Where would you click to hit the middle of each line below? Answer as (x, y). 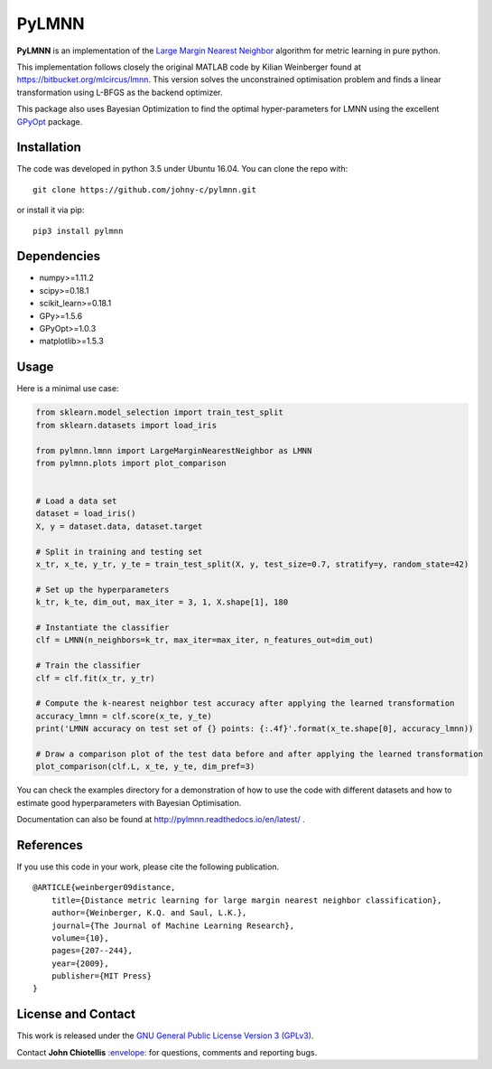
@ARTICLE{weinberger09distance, (104, 887)
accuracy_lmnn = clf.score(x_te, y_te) (124, 716)
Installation (49, 148)
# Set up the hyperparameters (102, 589)
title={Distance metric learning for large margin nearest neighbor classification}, (246, 900)
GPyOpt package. (50, 121)
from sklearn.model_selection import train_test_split (159, 413)
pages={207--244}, (92, 951)
